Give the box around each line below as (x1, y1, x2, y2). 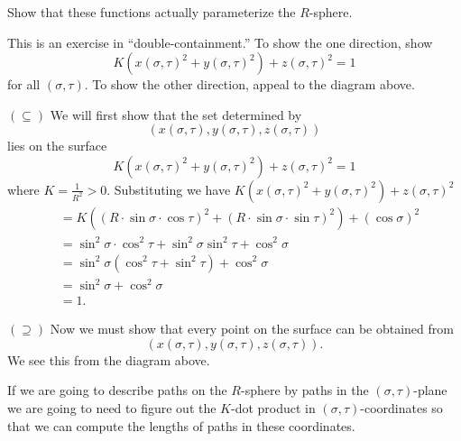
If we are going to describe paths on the (7, 381, 227, 400)
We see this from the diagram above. (7, 350, 210, 369)
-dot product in (231, 398, 316, 417)
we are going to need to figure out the (7, 398, 217, 417)
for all (7, 75, 41, 94)
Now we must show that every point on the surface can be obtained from (50, 319, 454, 338)
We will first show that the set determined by (50, 105, 302, 124)
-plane (413, 381, 447, 400)
